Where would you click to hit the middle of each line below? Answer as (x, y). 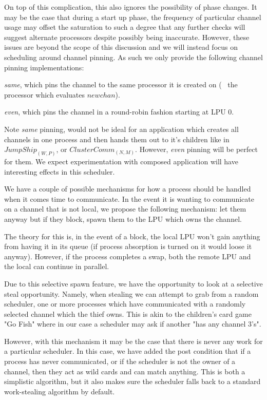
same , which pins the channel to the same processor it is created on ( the (121, 84)
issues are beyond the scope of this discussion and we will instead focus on (121, 47)
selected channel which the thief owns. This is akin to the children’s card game (128, 313)
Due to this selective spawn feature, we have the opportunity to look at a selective (133, 283)
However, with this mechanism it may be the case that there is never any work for (133, 341)
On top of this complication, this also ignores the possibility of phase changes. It (131, 7)
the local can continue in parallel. (57, 266)
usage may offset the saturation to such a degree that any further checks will (125, 27)
